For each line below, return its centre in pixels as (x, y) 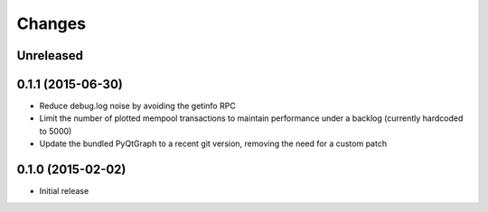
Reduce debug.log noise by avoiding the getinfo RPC (138, 106)
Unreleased (50, 55)
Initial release (64, 191)
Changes (51, 23)
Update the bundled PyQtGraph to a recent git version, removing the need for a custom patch (213, 143)
